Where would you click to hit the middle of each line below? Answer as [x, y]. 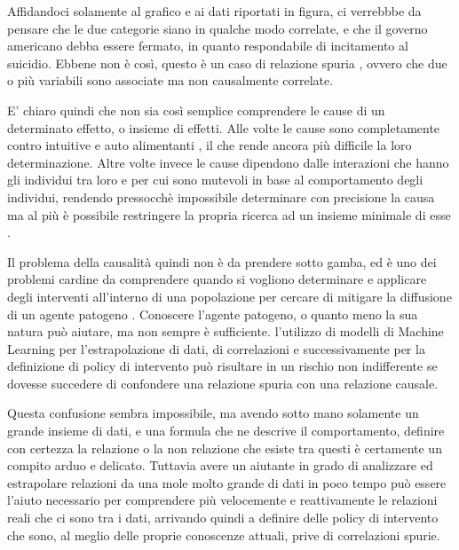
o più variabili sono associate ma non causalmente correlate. [170, 80]
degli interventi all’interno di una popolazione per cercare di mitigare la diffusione [229, 296]
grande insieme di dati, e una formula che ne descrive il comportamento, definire [226, 431]
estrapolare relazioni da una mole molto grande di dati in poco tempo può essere [227, 482]
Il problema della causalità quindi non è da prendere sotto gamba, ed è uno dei [222, 261]
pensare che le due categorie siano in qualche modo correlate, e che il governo [218, 28]
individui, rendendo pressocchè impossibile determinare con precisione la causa [221, 196]
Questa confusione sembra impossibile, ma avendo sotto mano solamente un [213, 413]
